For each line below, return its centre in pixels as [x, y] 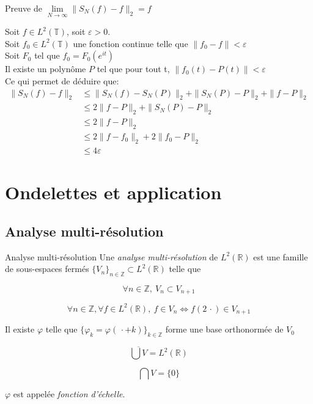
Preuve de [24, 8]
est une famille [281, 256]
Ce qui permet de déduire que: [62, 81]
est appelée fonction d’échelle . [69, 394]
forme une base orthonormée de [224, 329]
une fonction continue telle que [131, 43]
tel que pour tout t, [133, 69]
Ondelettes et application [113, 192]
